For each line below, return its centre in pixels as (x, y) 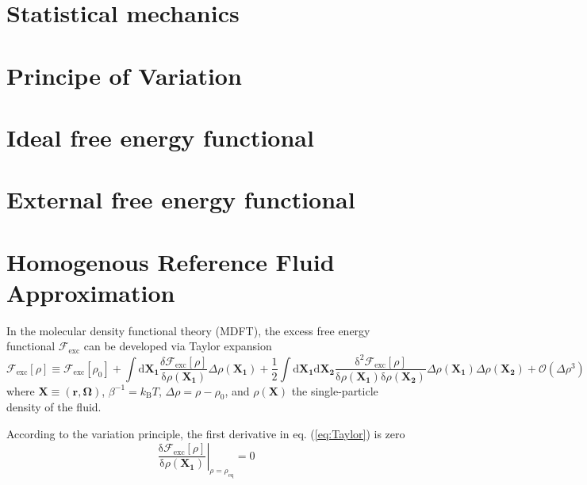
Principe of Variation (124, 75)
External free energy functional (181, 199)
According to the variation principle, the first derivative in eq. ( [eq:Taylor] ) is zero (206, 433)
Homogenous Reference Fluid (171, 261)
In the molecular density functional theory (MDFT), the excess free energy (188, 330)
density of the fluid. (54, 407)
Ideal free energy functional (160, 137)
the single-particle (335, 390)
